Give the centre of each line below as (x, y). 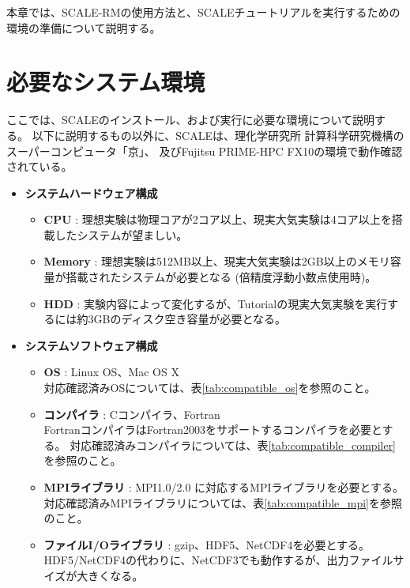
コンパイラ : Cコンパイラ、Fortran (132, 414)
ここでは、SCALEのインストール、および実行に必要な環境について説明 (190, 120)
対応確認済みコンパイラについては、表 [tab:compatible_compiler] (233, 445)
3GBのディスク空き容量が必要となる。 (187, 319)
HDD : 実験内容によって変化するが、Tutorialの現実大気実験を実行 (216, 303)
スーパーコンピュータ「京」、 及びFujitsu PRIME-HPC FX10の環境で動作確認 (205, 151)
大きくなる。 (110, 575)
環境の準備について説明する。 (84, 27)
